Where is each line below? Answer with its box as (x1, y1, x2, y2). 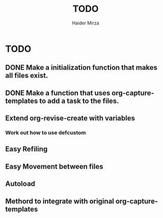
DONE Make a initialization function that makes (5, 63, 158, 72)
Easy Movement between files (5, 162, 103, 171)
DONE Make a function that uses (5, 89, 111, 97)
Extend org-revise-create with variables (5, 114, 135, 123)
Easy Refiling (5, 145, 48, 153)
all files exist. (5, 71, 48, 80)
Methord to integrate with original (5, 197, 115, 205)
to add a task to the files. (39, 96, 119, 105)
